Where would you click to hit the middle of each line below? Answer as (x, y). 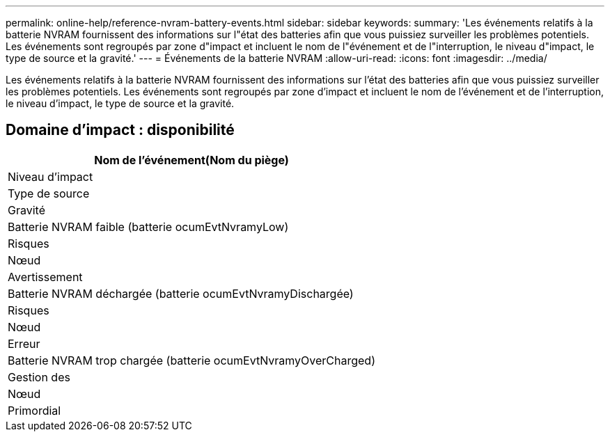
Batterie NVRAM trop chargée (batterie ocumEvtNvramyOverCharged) (191, 360)
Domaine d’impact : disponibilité (120, 130)
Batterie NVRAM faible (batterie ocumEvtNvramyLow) (148, 227)
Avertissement (45, 277)
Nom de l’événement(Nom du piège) (191, 160)
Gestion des (39, 377)
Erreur (24, 343)
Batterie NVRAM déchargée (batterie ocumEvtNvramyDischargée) (181, 293)
